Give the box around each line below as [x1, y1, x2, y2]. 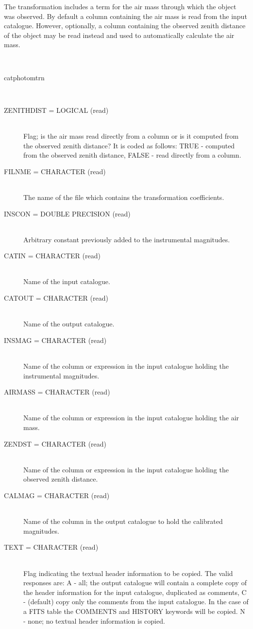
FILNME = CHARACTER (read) [4, 166, 106, 176]
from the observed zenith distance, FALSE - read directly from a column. [23, 150, 241, 160]
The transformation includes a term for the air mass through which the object [4, 1, 236, 11]
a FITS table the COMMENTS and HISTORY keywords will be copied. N [23, 606, 245, 616]
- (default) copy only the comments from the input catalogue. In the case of [23, 596, 249, 607]
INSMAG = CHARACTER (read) [4, 335, 107, 345]
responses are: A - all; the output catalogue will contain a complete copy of [23, 577, 247, 588]
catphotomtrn [4, 72, 45, 82]
